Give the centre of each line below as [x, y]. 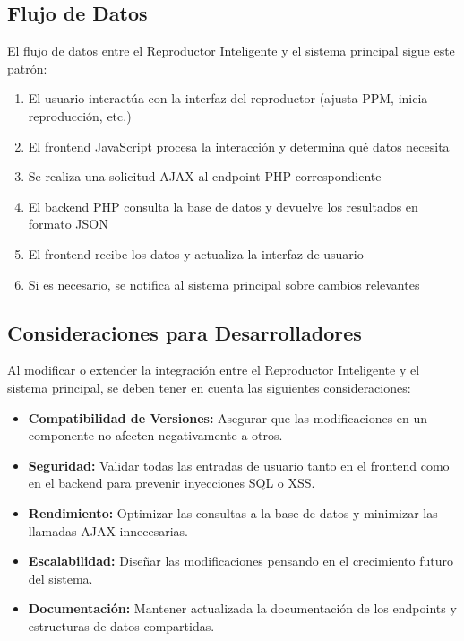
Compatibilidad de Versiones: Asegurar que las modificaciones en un [228, 417]
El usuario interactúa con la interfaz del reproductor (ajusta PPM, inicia [228, 98]
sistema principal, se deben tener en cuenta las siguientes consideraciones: [209, 387]
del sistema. [60, 578]
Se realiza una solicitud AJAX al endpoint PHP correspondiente [205, 176]
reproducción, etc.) [80, 115]
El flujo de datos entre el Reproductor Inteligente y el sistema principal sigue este [231, 51]
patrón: [27, 68]
